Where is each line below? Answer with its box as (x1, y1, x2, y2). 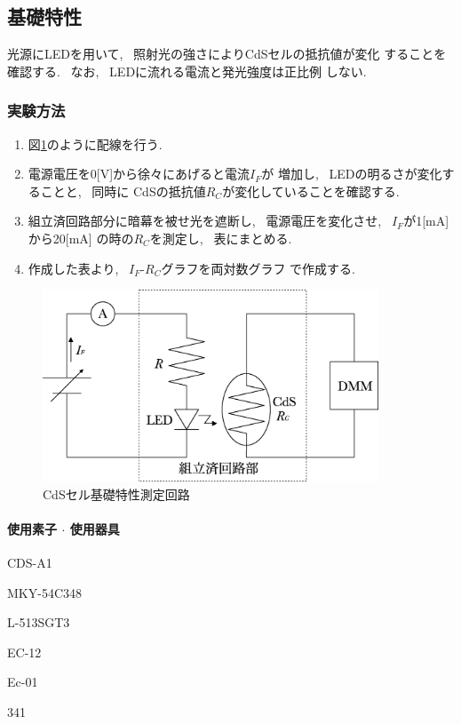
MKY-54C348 (7, 583, 82, 601)
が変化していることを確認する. (222, 181, 400, 200)
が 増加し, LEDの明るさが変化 (261, 164, 442, 183)
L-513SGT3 (7, 613, 70, 632)
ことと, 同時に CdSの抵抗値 (40, 181, 206, 200)
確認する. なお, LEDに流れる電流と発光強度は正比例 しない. (7, 61, 367, 80)
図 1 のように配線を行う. (28, 134, 163, 153)
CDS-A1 (7, 553, 52, 572)
